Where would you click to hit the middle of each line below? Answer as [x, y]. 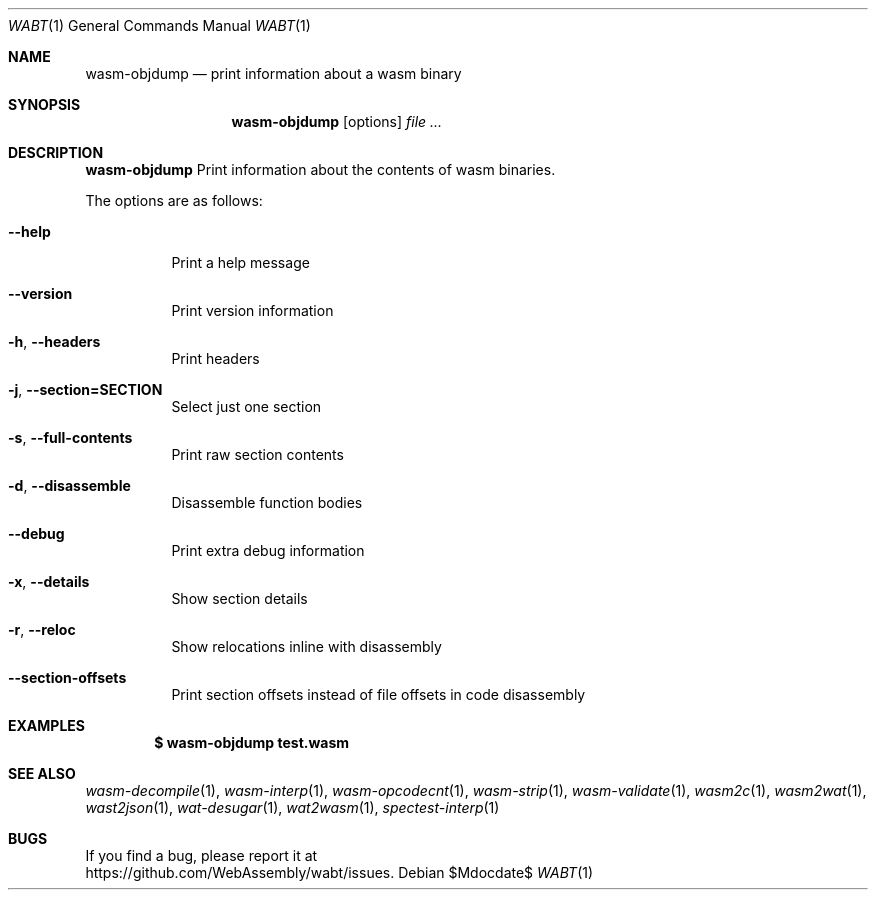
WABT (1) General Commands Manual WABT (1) [159, 25]
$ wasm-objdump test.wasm [252, 742]
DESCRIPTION [56, 152]
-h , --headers [54, 341]
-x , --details [49, 581]
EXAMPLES [46, 725]
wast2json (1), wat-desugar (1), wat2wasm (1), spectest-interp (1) [292, 807]
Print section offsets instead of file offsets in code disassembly [378, 694]
